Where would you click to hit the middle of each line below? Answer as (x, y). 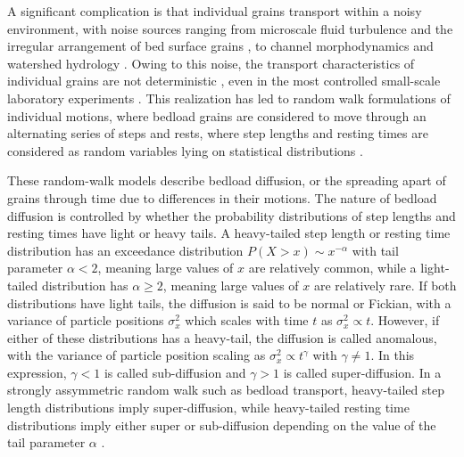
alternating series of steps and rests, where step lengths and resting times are (218, 133)
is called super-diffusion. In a (362, 372)
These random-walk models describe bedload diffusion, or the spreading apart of (227, 180)
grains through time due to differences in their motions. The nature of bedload (222, 197)
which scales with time (247, 320)
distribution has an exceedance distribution (125, 250)
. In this (393, 355)
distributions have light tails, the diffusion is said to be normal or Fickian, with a (229, 302)
